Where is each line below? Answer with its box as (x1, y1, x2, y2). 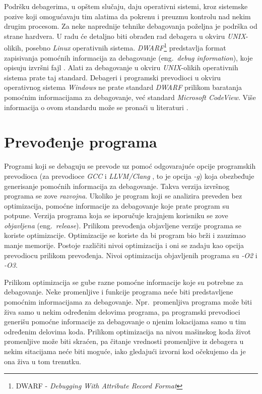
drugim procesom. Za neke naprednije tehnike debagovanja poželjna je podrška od (4, 21, 257, 31)
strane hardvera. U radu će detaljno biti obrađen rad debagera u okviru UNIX (4, 30, 246, 41)
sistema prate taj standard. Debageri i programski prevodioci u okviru (4, 72, 221, 82)
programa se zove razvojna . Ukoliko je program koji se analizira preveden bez (4, 190, 242, 201)
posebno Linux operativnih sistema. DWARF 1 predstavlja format (25, 41, 226, 53)
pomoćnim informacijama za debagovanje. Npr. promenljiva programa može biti (4, 297, 252, 307)
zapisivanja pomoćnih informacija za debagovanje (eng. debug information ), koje (4, 52, 253, 63)
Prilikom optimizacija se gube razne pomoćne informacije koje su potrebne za (4, 276, 243, 287)
